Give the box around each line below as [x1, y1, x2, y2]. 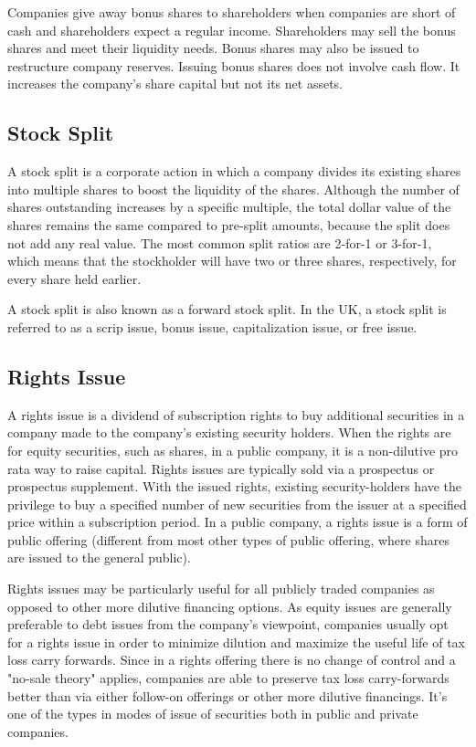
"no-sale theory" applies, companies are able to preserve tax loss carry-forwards [7, 668, 450, 688]
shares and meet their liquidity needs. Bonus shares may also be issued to [7, 38, 419, 58]
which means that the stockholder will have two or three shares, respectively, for [7, 251, 457, 270]
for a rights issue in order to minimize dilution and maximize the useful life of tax [7, 632, 465, 651]
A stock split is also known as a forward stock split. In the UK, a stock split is [7, 300, 447, 319]
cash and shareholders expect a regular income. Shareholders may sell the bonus [7, 20, 456, 39]
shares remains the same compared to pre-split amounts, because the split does [7, 215, 450, 234]
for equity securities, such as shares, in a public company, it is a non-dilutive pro [7, 440, 459, 459]
